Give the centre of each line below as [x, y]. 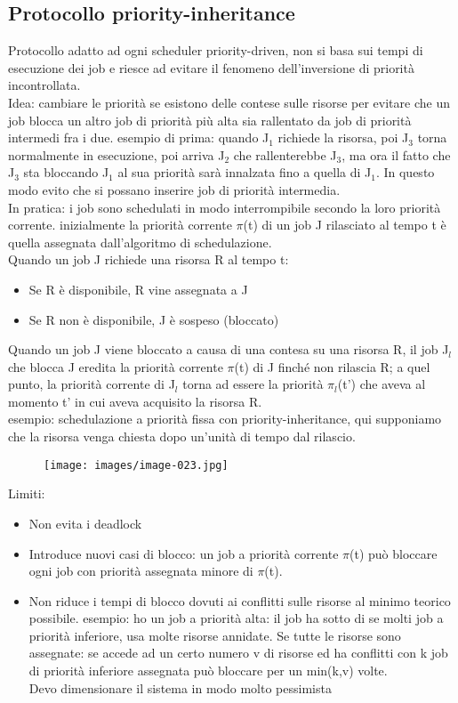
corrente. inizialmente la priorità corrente [120, 225]
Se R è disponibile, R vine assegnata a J [138, 289]
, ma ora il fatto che [396, 154]
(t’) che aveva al [382, 384]
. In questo [405, 172]
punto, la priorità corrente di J [92, 384]
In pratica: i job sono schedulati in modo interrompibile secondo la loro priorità [225, 207]
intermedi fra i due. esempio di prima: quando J [139, 137]
